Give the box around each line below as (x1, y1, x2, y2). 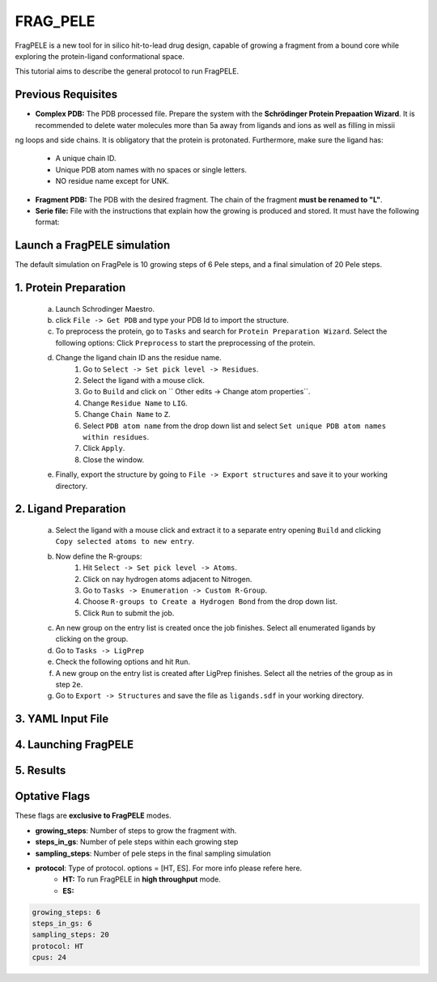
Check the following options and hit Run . (55, 657, 191, 667)
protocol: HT (32, 942, 84, 950)
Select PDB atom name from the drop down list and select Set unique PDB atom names (83, 421, 387, 431)
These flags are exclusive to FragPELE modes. (15, 810, 172, 821)
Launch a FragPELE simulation (15, 239, 171, 253)
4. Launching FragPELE (15, 738, 134, 752)
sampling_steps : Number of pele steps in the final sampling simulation (35, 848, 271, 858)
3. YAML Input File (15, 712, 109, 726)
